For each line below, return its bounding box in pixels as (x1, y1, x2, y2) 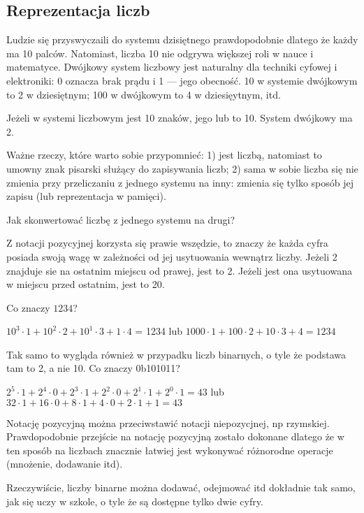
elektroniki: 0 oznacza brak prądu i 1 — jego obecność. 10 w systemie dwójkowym (6, 73, 358, 87)
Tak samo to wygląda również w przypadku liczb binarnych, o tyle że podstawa (6, 347, 346, 361)
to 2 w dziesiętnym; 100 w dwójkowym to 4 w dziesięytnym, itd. (6, 87, 281, 101)
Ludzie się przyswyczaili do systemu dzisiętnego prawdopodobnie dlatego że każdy (6, 32, 358, 47)
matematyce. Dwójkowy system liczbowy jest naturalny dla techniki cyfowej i (6, 59, 337, 74)
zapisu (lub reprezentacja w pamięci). (6, 189, 166, 203)
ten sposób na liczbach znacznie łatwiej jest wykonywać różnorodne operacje (6, 442, 333, 457)
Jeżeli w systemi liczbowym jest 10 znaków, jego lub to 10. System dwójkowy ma (6, 110, 353, 125)
